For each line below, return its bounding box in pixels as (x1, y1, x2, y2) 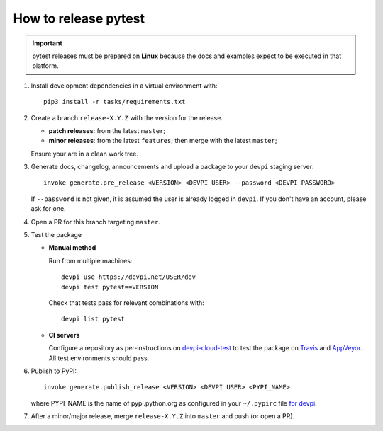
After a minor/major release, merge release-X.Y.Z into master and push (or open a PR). (30, 412, 295, 420)
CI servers (48, 331, 80, 339)
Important (32, 39, 63, 47)
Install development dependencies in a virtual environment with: (30, 81, 218, 90)
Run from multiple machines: (48, 256, 133, 265)
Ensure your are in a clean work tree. (30, 149, 138, 158)
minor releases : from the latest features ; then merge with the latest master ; (48, 137, 277, 145)
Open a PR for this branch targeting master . (30, 217, 161, 226)
